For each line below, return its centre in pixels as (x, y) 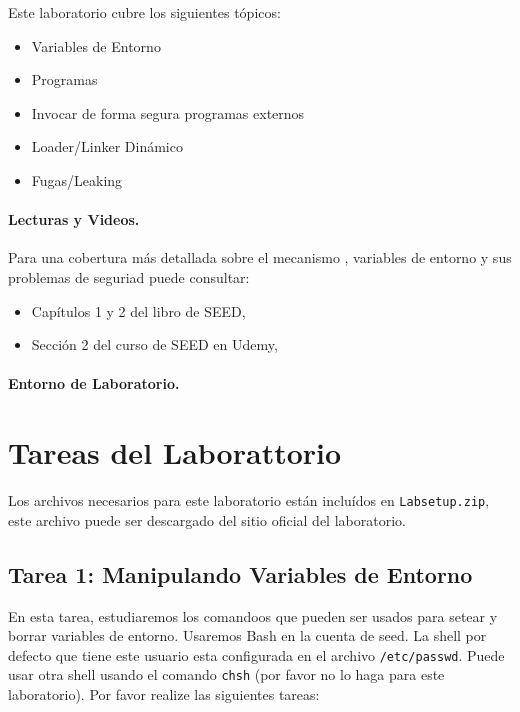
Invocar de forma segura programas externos (168, 112)
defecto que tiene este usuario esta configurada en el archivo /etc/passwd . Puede (256, 654)
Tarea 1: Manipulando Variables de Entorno (240, 573)
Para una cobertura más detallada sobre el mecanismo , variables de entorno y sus (260, 257)
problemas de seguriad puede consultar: (129, 276)
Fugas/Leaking (77, 179)
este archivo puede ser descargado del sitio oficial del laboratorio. (207, 519)
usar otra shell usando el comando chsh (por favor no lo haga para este (226, 674)
